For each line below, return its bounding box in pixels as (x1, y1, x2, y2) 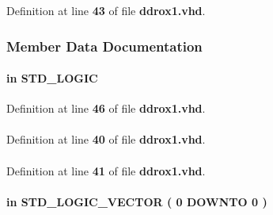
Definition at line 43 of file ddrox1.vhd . (6, 2, 206, 18)
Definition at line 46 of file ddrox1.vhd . (6, 100, 206, 117)
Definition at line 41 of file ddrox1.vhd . (6, 162, 206, 179)
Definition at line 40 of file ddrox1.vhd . (6, 131, 206, 148)
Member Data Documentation (6, 36, 203, 56)
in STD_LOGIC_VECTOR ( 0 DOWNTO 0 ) (6, 193, 267, 209)
